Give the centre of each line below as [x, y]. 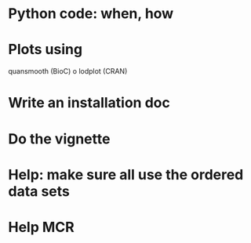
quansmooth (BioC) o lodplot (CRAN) [68, 71]
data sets [39, 191]
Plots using [45, 50]
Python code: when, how [91, 14]
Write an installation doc [89, 103]
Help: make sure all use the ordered [126, 174]
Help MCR [41, 227]
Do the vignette [59, 139]
